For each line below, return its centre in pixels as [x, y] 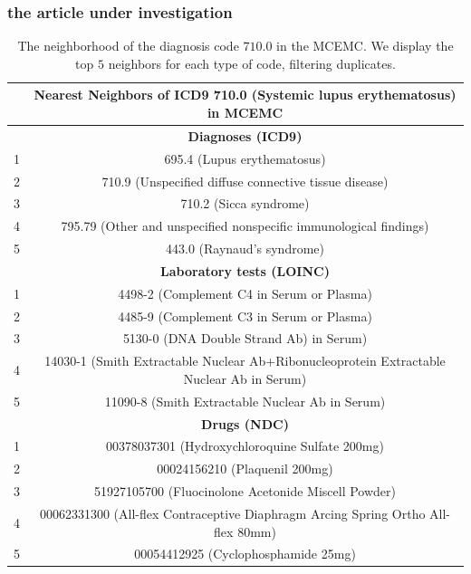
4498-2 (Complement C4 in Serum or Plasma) [245, 293]
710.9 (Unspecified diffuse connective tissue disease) [245, 181]
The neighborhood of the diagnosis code [128, 46]
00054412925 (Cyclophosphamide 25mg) [245, 554]
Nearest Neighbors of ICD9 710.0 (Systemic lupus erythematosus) [245, 95]
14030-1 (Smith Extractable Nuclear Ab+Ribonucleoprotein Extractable [245, 361]
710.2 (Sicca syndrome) [245, 203]
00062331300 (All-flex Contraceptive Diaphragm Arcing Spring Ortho [232, 513]
